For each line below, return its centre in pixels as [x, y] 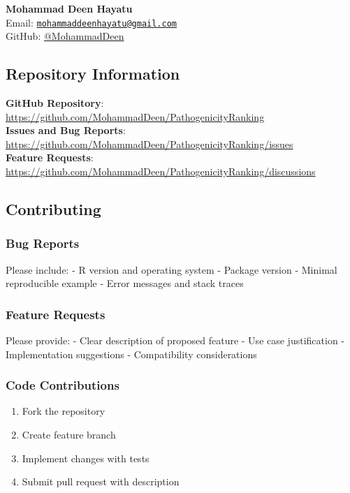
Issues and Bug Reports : [66, 130]
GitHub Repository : [55, 103]
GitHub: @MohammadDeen [65, 36]
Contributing [53, 209]
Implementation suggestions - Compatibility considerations [131, 354]
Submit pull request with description [101, 481]
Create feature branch [69, 435]
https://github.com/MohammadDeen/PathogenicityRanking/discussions [161, 171]
